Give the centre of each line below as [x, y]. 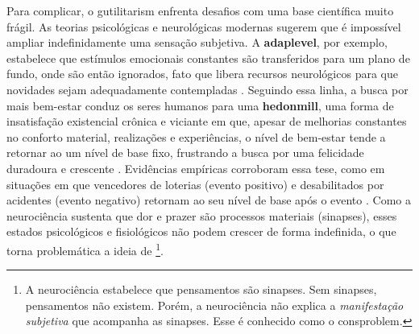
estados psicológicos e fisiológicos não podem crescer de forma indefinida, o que [201, 231]
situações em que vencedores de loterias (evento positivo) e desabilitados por [195, 184]
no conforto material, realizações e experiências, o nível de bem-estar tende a [196, 136]
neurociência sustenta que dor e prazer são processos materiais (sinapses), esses [202, 215]
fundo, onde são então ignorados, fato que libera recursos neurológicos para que [202, 74]
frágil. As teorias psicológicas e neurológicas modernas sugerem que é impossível [204, 26]
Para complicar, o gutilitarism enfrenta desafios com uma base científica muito [200, 10]
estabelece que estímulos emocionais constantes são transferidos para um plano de [208, 58]
